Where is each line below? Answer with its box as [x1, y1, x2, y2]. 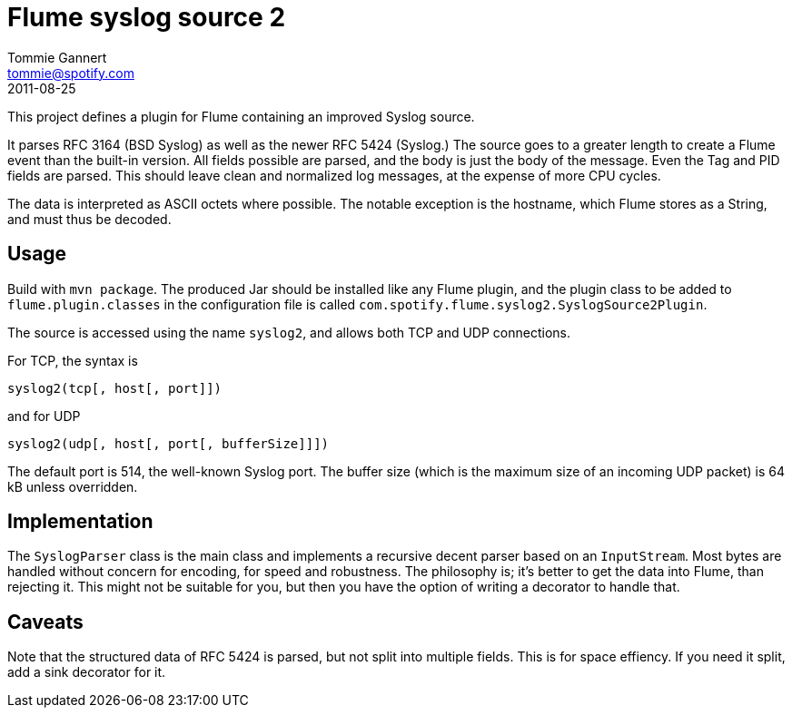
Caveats [7, 610, 84, 633]
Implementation [7, 510, 153, 534]
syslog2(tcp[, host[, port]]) [7, 380, 223, 396]
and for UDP [7, 407, 81, 424]
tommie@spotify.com [7, 64, 134, 81]
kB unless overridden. [7, 478, 138, 495]
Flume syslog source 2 [7, 2, 286, 33]
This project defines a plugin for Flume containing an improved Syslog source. [7, 108, 475, 124]
